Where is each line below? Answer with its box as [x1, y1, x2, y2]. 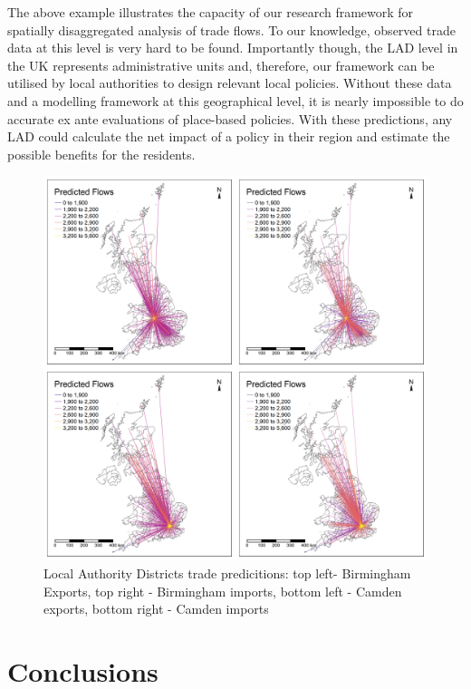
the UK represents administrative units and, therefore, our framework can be [7, 55, 435, 74]
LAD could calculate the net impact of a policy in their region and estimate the [7, 127, 450, 146]
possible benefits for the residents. [7, 144, 196, 163]
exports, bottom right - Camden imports [43, 599, 269, 618]
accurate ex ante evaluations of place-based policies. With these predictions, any [7, 109, 453, 128]
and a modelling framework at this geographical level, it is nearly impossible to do [7, 91, 464, 110]
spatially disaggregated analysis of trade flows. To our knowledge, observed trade [7, 20, 456, 39]
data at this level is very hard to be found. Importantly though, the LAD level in [7, 38, 458, 57]
